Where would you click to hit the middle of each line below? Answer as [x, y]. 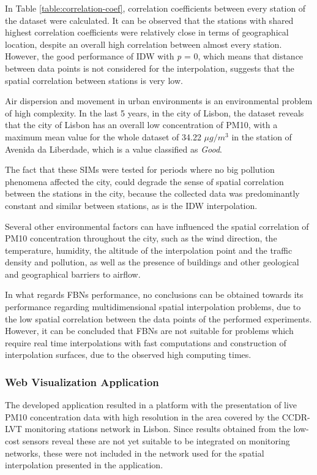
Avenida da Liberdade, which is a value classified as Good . [114, 149]
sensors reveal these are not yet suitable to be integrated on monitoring [156, 441]
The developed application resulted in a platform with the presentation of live [151, 405]
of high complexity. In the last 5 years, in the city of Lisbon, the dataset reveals [155, 112]
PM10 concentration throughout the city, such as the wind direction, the [141, 238]
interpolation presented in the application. [84, 465]
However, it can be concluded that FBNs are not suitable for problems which [149, 331]
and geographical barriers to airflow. [73, 274]
